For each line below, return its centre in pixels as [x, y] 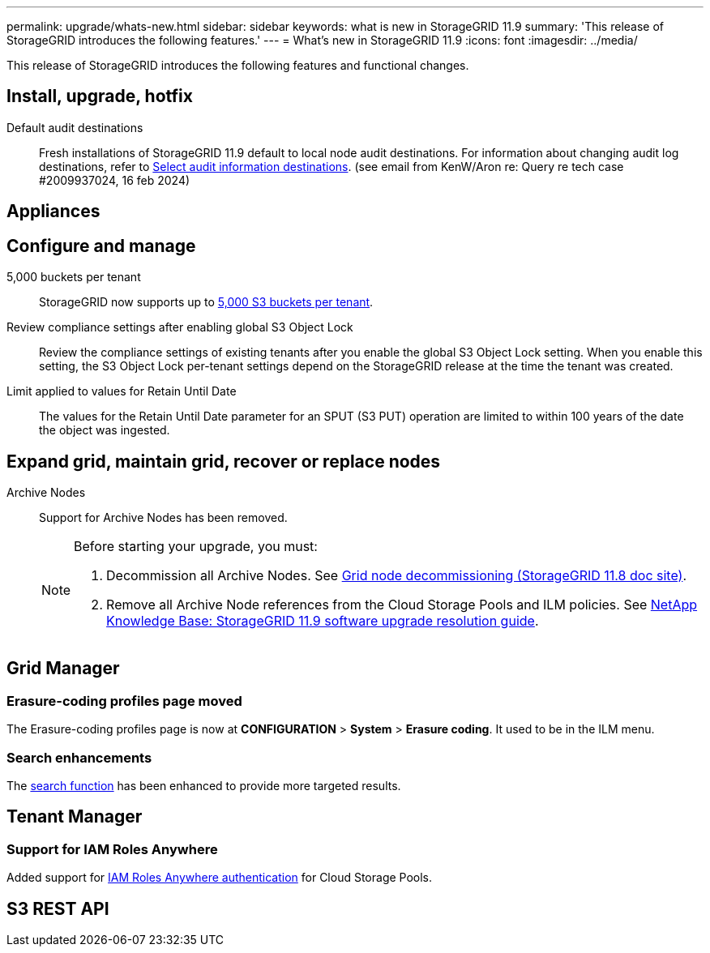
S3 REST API [58, 908]
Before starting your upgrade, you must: [196, 546]
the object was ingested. [105, 430]
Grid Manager [63, 669]
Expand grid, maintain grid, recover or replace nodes [224, 461]
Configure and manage [101, 246]
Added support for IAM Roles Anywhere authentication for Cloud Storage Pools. [220, 878]
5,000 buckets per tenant [74, 277]
